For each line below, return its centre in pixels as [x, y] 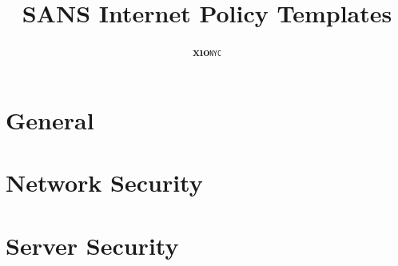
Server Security [92, 245]
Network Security [104, 183]
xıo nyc [207, 52]
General [50, 119]
